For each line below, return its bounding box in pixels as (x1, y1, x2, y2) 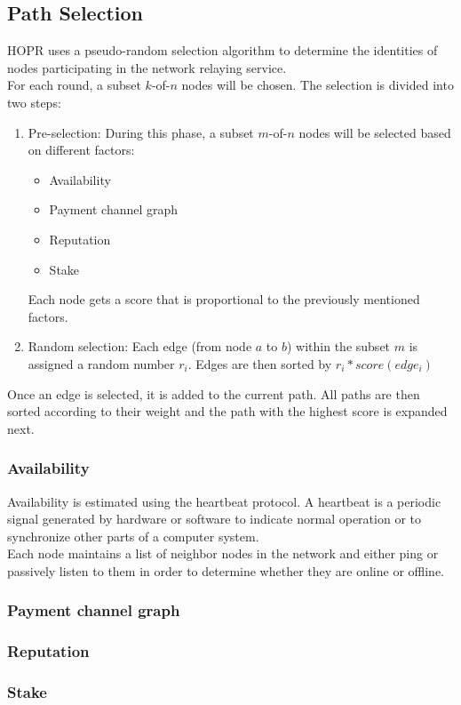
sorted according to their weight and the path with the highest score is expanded (7, 402, 448, 421)
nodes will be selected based (298, 123, 451, 141)
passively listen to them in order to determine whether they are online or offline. (7, 561, 445, 580)
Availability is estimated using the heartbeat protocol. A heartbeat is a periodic (7, 492, 441, 510)
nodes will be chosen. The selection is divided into (181, 76, 454, 94)
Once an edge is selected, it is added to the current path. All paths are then (7, 384, 420, 403)
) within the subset (287, 337, 391, 356)
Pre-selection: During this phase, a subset (28, 123, 254, 141)
